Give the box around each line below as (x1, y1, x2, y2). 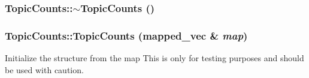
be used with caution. (5, 63, 84, 76)
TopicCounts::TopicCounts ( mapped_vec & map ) (5, 28, 248, 43)
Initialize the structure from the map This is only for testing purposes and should (5, 52, 304, 64)
